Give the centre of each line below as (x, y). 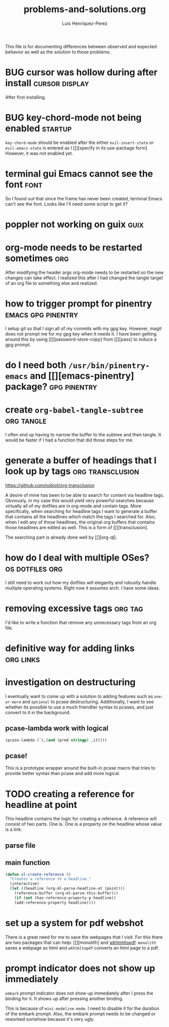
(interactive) (24, 884)
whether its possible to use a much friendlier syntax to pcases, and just (79, 707)
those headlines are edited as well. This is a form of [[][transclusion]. (77, 527)
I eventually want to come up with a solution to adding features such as (79, 696)
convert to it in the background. (38, 712)
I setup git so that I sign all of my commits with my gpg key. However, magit (83, 328)
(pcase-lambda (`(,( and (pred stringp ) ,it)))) (56, 740)
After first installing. (26, 97)
